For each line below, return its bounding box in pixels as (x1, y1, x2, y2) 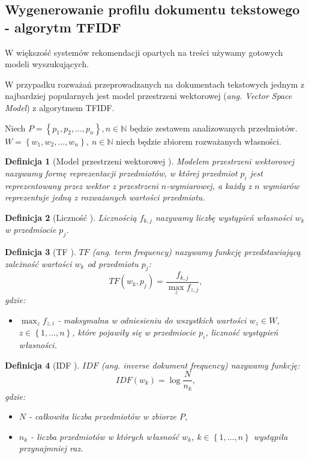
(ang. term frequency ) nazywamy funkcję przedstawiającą (92, 245, 301, 258)
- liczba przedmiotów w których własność (31, 430, 179, 442)
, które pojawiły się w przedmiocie (72, 326, 196, 339)
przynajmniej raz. (19, 442, 83, 454)
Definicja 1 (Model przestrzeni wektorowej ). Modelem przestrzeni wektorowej (5, 155, 295, 167)
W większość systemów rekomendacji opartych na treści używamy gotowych (5, 46, 283, 58)
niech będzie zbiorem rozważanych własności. (116, 134, 281, 147)
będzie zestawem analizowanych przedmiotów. (129, 121, 298, 134)
